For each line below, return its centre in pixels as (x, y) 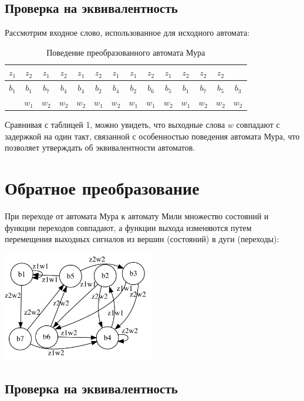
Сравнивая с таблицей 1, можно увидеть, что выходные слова (115, 125)
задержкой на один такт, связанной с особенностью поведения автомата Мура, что (152, 136)
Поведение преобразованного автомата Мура (126, 52)
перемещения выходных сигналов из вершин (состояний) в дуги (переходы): (142, 239)
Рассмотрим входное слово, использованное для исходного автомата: (127, 33)
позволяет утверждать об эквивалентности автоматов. (100, 147)
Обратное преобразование (102, 188)
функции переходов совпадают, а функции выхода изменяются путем (128, 227)
